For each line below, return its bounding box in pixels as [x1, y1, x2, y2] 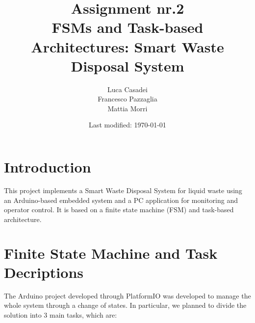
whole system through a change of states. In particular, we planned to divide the [4, 300, 247, 310]
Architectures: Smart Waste [31, 36, 224, 56]
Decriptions [4, 262, 84, 282]
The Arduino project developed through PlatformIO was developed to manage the [4, 290, 251, 300]
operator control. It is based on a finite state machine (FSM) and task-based [4, 204, 234, 215]
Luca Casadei [107, 84, 148, 94]
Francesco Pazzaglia [98, 94, 157, 104]
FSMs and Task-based [51, 17, 204, 37]
